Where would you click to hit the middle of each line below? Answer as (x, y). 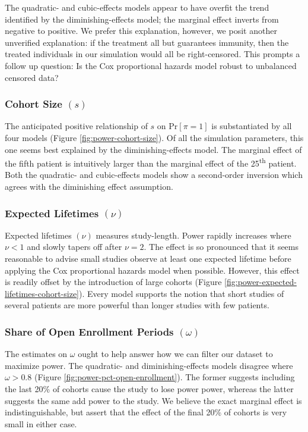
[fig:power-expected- (261, 282)
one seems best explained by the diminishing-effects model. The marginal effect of (153, 149)
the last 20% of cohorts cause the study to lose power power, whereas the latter (149, 388)
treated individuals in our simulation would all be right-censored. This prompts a (153, 54)
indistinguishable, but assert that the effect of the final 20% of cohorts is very (146, 412)
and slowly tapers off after (74, 247)
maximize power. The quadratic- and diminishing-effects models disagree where (149, 365)
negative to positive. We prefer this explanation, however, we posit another (141, 31)
